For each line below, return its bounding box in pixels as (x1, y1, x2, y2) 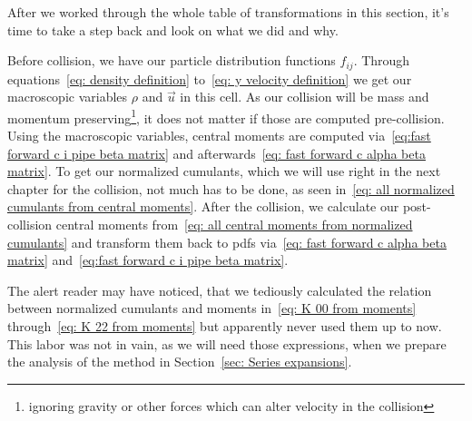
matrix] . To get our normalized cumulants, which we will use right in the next (7, 162, 441, 181)
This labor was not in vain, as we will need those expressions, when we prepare (7, 334, 447, 353)
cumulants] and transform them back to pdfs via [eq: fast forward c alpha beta (7, 232, 447, 251)
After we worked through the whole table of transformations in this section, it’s (7, 3, 449, 21)
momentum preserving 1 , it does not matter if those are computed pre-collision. (7, 105, 445, 127)
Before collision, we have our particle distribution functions (7, 51, 336, 70)
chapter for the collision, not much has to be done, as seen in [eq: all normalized (7, 179, 455, 198)
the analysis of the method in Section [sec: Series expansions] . (7, 352, 352, 371)
